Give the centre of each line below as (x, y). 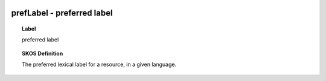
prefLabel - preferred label (62, 13)
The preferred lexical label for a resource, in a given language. (99, 64)
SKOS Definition (43, 53)
